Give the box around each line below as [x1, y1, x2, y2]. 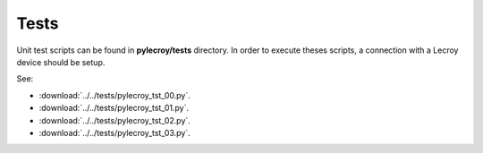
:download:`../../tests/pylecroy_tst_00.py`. [38, 89, 191, 100]
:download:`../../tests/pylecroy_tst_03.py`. [38, 127, 191, 138]
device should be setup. [16, 56, 106, 67]
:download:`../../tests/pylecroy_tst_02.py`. [38, 115, 191, 125]
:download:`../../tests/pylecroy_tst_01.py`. [38, 103, 190, 114]
